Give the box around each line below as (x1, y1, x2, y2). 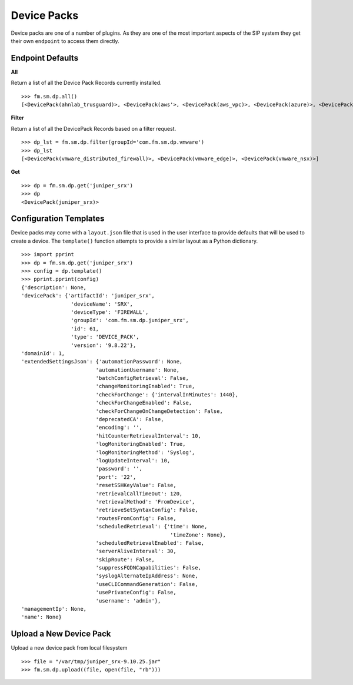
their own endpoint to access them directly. (11, 37, 120, 44)
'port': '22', (95, 474, 136, 480)
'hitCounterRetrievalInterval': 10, (95, 432, 201, 439)
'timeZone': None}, (169, 531, 227, 538)
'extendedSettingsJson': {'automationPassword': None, (21, 358, 183, 365)
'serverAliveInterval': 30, (95, 548, 176, 555)
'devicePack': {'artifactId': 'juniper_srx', (21, 292, 155, 299)
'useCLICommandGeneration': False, (95, 581, 198, 587)
